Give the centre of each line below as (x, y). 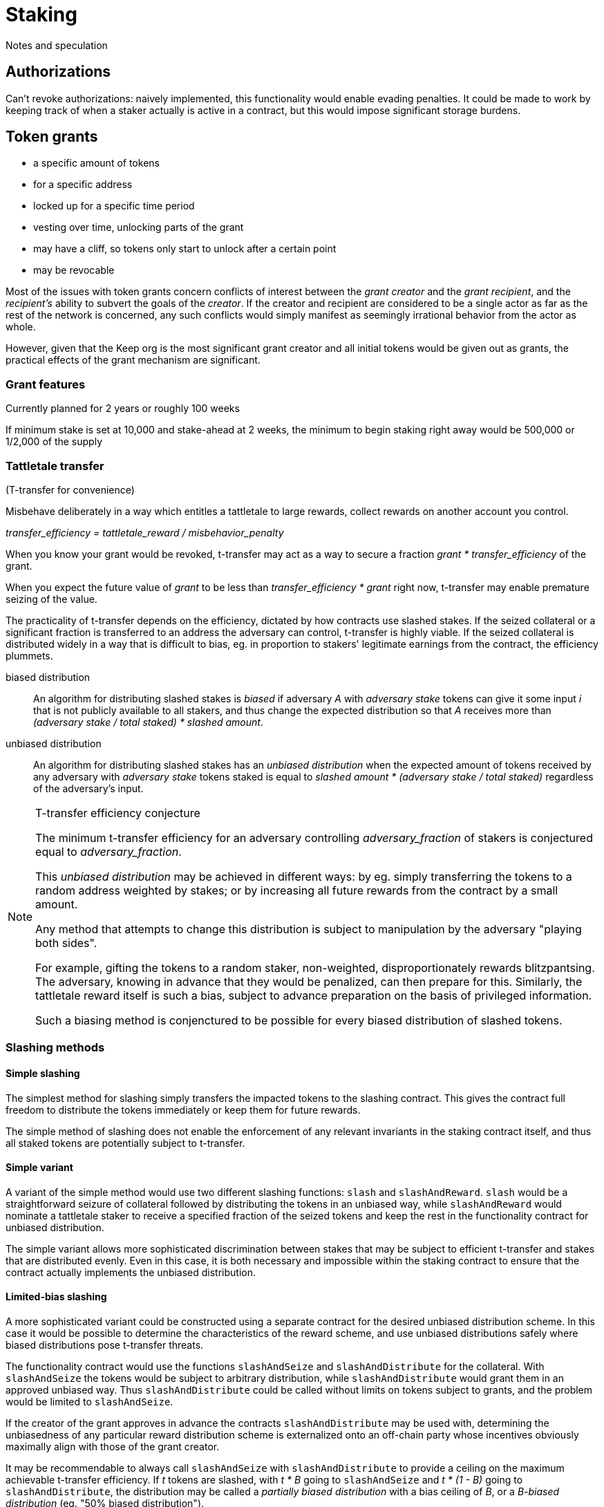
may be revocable (74, 270)
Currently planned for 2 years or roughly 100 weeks (123, 409)
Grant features (46, 384)
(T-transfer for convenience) (70, 489)
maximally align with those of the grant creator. (113, 1446)
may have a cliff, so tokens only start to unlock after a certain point (185, 249)
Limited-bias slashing (56, 1297)
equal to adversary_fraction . (108, 851)
